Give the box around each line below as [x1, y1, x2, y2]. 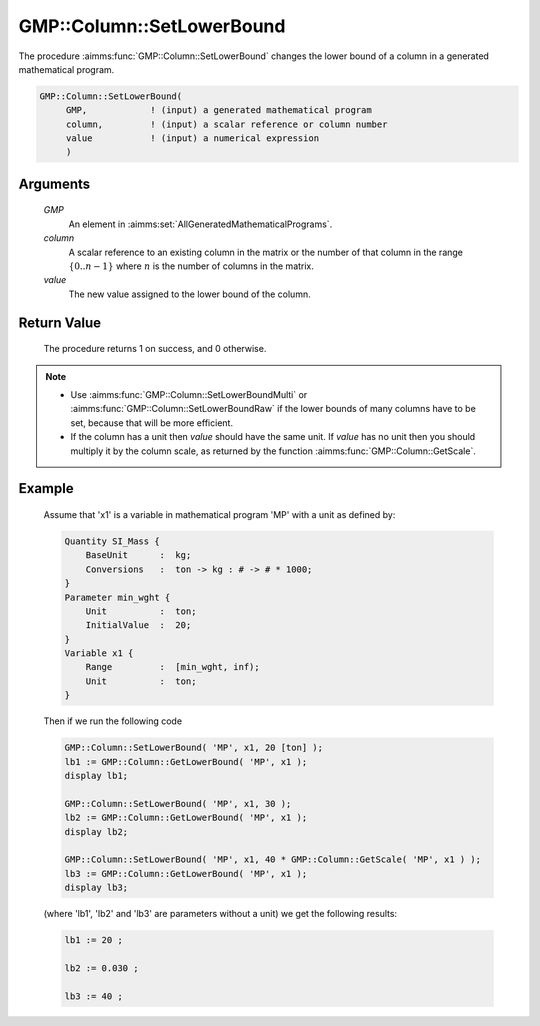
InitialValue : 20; [85, 620, 192, 631]
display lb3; [64, 882, 129, 894]
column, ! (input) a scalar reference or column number [65, 118, 388, 130]
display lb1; [64, 770, 129, 782]
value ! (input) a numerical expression [65, 133, 320, 144]
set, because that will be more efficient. [70, 416, 234, 429]
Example [18, 480, 74, 497]
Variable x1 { [64, 648, 134, 659]
